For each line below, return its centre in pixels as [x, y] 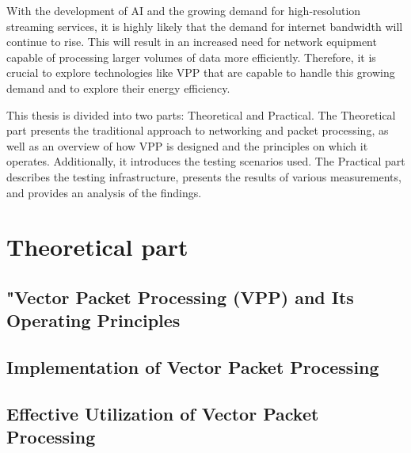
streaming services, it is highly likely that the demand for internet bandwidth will [205, 26]
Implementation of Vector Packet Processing [193, 367]
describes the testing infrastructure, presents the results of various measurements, [204, 176]
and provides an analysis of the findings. [104, 192]
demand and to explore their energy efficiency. [118, 88]
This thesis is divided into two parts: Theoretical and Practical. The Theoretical [201, 114]
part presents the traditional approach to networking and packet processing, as [198, 130]
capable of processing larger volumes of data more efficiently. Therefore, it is [191, 57]
